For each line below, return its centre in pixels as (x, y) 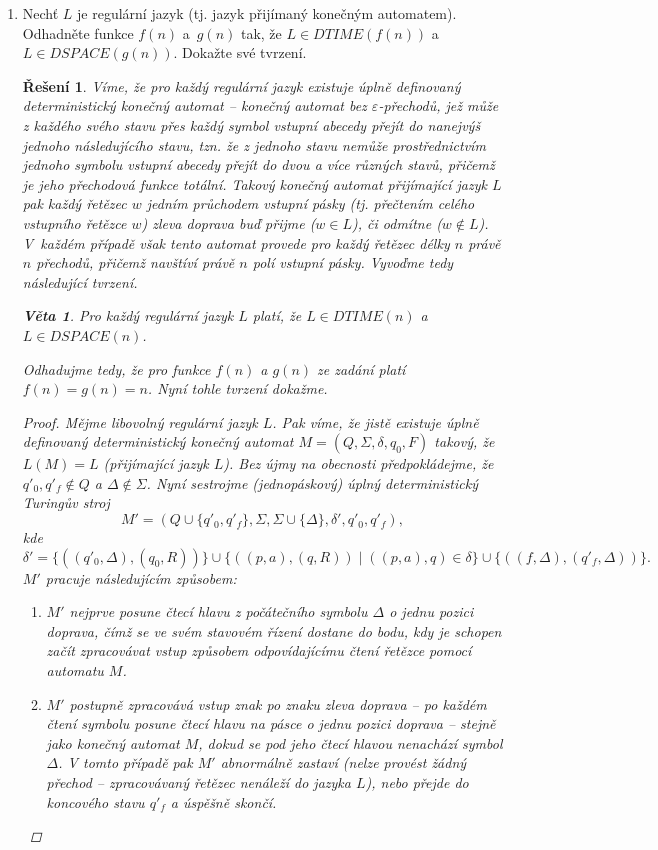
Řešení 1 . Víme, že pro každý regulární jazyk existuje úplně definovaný (241, 85)
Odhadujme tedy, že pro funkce (116, 368)
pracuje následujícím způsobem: (141, 577)
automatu (75, 670)
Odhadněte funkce (78, 32)
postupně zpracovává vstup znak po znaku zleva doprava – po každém (278, 703)
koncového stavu (95, 801)
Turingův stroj (66, 502)
